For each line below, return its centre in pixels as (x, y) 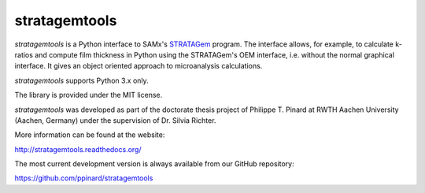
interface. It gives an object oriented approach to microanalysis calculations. (139, 66)
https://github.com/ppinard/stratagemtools (84, 178)
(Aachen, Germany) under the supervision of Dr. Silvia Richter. (115, 120)
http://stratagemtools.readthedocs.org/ (78, 149)
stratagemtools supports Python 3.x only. (81, 80)
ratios (24, 54)
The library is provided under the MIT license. (89, 95)
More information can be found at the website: (90, 135)
